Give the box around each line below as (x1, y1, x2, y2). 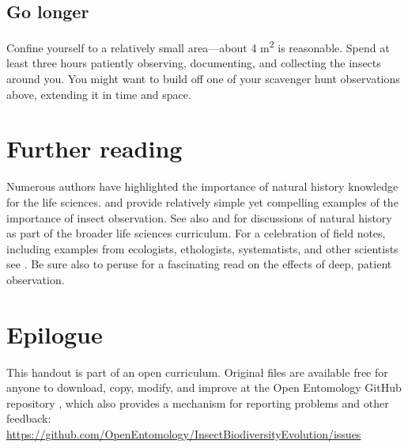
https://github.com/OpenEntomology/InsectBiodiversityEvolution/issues (6, 426, 361, 442)
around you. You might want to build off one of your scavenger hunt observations (6, 70, 400, 87)
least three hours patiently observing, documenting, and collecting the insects (6, 55, 381, 71)
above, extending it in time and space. (6, 85, 191, 102)
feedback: (6, 410, 51, 427)
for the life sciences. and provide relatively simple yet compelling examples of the (6, 193, 399, 210)
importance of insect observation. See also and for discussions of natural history (6, 209, 392, 226)
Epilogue (6, 317, 103, 350)
